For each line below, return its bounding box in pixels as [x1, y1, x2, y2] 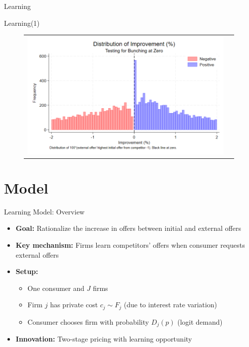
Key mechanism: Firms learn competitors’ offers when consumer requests [15, 239, 245, 250]
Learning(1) [4, 17, 40, 28]
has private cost [50, 299, 98, 310]
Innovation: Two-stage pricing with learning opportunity [15, 334, 192, 344]
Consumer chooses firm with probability [27, 316, 149, 327]
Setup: [15, 266, 38, 277]
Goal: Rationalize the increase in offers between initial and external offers [15, 223, 241, 233]
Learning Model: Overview [4, 206, 85, 216]
